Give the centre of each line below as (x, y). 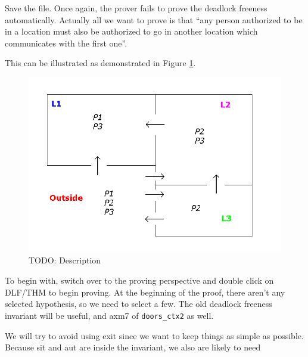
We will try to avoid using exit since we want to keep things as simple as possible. (154, 335)
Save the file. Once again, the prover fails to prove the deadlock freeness (136, 8)
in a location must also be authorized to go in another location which (131, 31)
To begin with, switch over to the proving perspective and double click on (139, 280)
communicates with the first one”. (66, 43)
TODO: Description (65, 260)
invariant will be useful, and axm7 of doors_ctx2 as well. (109, 315)
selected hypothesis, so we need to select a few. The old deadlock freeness (139, 304)
